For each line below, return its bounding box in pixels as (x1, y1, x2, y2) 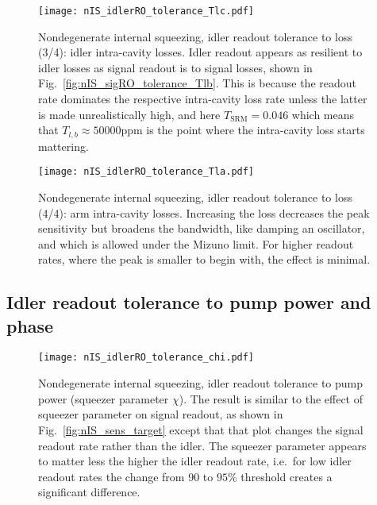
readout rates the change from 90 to (38, 468, 214, 484)
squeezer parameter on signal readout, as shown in (38, 406, 283, 422)
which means (291, 106, 355, 122)
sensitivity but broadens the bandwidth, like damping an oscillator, (38, 220, 365, 237)
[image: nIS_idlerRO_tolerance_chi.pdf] (38, 352, 255, 364)
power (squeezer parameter (38, 390, 169, 407)
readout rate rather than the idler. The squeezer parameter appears (38, 437, 367, 453)
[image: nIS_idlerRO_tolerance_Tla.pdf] (38, 166, 255, 178)
